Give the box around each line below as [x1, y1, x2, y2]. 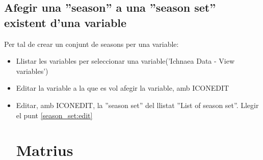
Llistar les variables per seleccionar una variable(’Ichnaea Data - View [16, 56, 235, 66]
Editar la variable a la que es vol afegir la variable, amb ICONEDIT [16, 83, 229, 93]
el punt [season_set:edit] [16, 110, 93, 120]
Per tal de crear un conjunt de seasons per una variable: [4, 38, 179, 49]
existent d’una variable [4, 14, 127, 30]
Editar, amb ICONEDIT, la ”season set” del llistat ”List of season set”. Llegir [16, 99, 259, 110]
